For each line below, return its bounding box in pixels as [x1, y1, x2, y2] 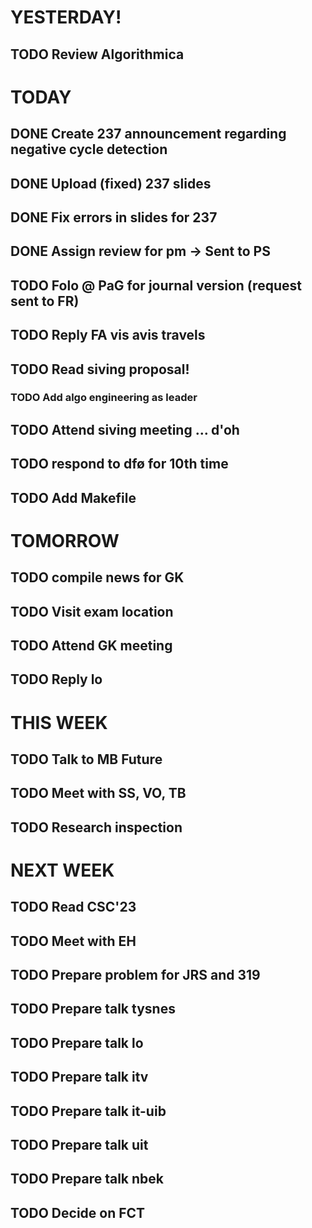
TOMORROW [10, 529, 120, 552]
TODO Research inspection [10, 819, 183, 836]
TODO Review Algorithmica [10, 46, 185, 63]
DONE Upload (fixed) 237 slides [10, 175, 212, 192]
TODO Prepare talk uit [10, 1137, 149, 1154]
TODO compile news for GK [10, 569, 185, 586]
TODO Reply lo [10, 671, 103, 688]
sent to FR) [10, 292, 80, 310]
